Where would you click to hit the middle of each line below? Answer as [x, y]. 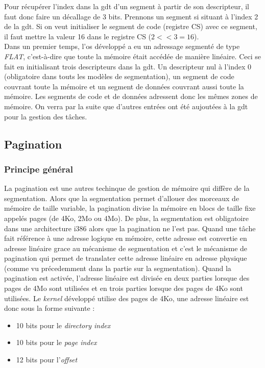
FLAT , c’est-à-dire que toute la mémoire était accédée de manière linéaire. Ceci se [132, 56]
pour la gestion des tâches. [46, 116]
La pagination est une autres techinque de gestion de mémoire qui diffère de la [127, 188]
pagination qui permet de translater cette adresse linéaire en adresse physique [126, 258]
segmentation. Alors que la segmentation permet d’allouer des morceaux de [122, 198]
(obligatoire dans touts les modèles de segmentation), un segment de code [119, 76]
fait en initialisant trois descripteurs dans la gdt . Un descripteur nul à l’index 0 [128, 66]
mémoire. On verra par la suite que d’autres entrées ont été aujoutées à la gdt [126, 106]
